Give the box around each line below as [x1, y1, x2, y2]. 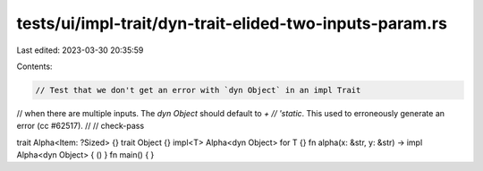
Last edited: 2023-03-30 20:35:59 [16, 45, 144, 56]
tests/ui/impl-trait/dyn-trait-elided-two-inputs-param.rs [16, 13, 447, 33]
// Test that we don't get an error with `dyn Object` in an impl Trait [35, 85, 361, 95]
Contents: [16, 61, 53, 72]
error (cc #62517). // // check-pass [16, 121, 145, 132]
